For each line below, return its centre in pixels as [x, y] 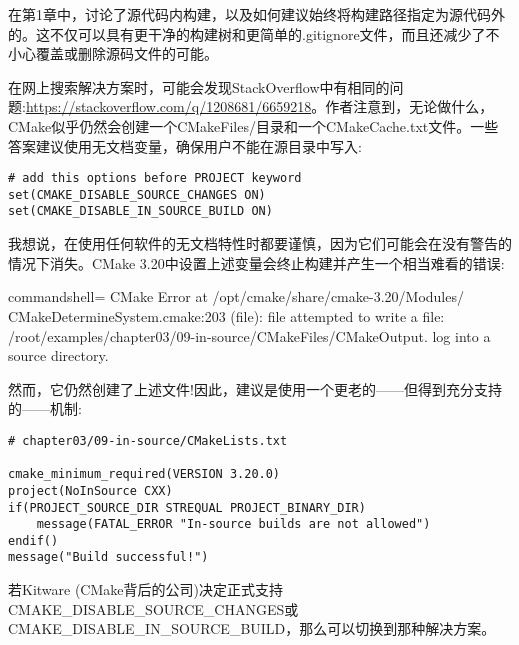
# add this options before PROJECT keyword [155, 178]
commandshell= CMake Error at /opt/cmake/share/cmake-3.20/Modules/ [236, 296]
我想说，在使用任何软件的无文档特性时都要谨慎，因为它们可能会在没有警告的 [260, 243]
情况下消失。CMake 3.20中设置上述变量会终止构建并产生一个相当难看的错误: [256, 262]
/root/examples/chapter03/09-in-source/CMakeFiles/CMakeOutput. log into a [249, 335]
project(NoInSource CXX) [90, 490]
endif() [33, 540]
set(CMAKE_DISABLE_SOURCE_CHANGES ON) [137, 194]
